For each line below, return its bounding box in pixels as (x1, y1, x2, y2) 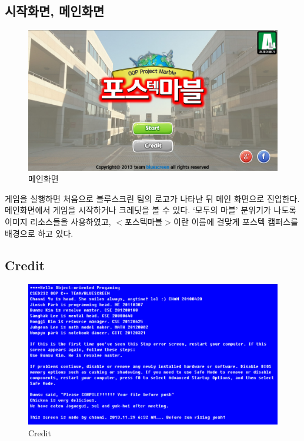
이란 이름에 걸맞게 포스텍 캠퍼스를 (173, 215, 298, 228)
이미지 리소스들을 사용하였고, (5, 215, 111, 228)
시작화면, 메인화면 (5, 2, 105, 20)
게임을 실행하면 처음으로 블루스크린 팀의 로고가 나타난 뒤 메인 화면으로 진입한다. (5, 192, 300, 204)
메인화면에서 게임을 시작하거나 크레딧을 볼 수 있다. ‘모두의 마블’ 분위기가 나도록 (5, 204, 297, 216)
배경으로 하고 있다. (5, 227, 74, 239)
